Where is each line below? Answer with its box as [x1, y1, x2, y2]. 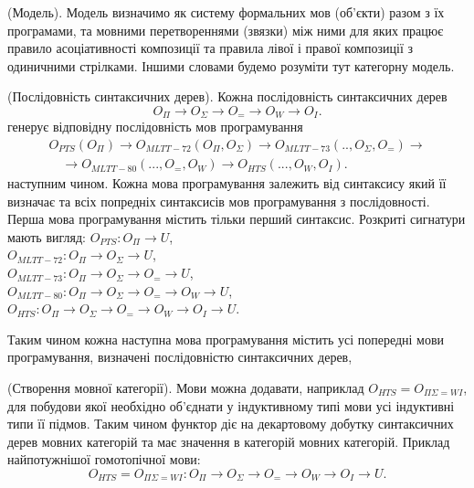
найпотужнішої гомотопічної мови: [7, 450, 201, 469]
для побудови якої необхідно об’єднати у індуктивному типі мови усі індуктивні [7, 396, 455, 415]
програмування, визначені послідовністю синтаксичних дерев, [7, 347, 353, 366]
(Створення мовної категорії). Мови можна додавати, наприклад [7, 378, 364, 398]
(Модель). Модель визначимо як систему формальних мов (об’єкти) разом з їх [7, 3, 445, 21]
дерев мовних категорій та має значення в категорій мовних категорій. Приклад [7, 431, 450, 451]
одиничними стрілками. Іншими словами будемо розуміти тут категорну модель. [7, 56, 455, 75]
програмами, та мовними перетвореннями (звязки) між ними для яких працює [7, 20, 444, 39]
